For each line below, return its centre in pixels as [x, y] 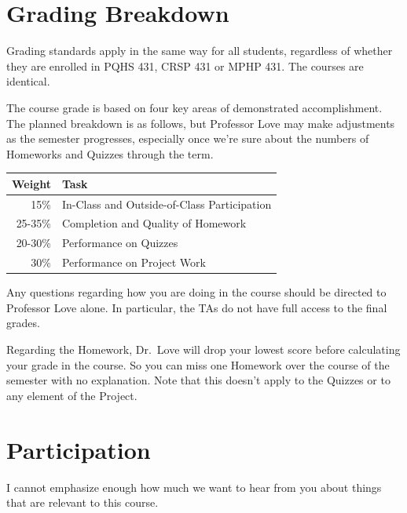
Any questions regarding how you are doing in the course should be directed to [196, 292]
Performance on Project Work [134, 262]
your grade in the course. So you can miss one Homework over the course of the [198, 364]
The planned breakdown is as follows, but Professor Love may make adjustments [201, 123]
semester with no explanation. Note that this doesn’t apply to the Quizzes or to [198, 380]
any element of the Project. [72, 395]
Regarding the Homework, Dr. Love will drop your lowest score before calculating [203, 349]
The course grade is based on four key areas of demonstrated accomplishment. [194, 107]
